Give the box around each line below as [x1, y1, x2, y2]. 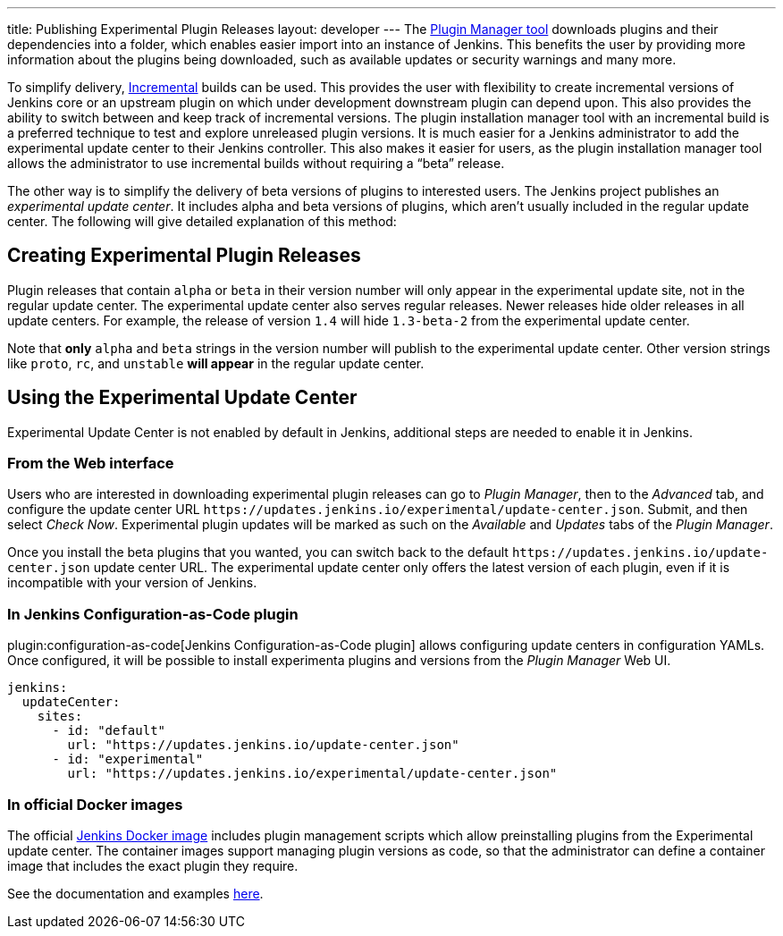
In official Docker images [7, 795, 183, 814]
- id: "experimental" [52, 752, 204, 767]
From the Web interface [7, 454, 174, 473]
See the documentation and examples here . [7, 885, 264, 901]
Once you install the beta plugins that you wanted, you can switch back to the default [7, 544, 509, 561]
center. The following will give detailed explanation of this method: [7, 214, 397, 229]
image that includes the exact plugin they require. [7, 857, 299, 873]
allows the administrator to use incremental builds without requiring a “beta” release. [7, 156, 505, 171]
